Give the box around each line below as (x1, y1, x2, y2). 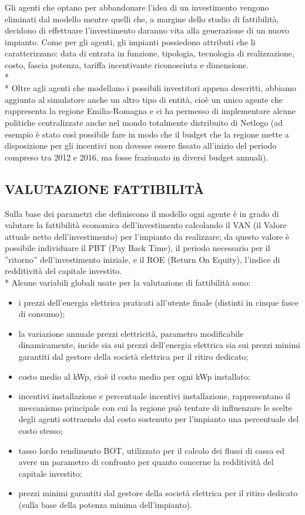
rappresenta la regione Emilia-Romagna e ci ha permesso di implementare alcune (5, 105, 296, 117)
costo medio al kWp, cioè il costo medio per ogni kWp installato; (18, 370, 250, 382)
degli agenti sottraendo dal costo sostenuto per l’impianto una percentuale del (18, 413, 299, 425)
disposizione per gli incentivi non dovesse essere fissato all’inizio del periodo (5, 139, 277, 152)
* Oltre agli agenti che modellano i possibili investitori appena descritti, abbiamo (5, 82, 296, 94)
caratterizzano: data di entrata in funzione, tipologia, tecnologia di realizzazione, (5, 47, 294, 59)
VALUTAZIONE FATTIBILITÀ (5, 179, 205, 198)
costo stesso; (18, 424, 63, 437)
